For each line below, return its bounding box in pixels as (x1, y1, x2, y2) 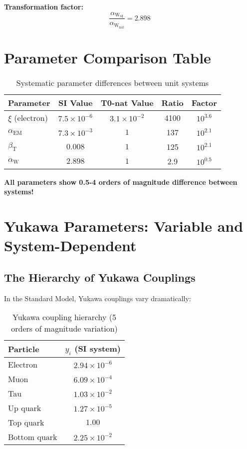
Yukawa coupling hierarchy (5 (12, 311, 117, 323)
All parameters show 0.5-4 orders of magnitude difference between (4, 176, 238, 187)
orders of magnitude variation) (11, 323, 118, 335)
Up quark (8, 402, 41, 414)
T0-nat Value (100, 96, 154, 108)
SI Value (58, 96, 93, 108)
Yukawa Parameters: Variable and (4, 216, 244, 236)
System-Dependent (4, 235, 137, 256)
